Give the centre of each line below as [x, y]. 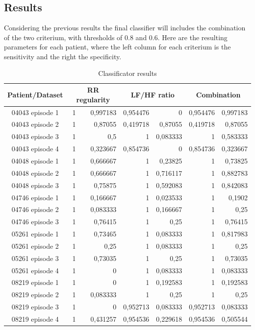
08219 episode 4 [35, 318]
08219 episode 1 [35, 282]
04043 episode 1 [35, 112]
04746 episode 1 [35, 197]
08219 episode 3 [35, 307]
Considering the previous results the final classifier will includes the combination [125, 28]
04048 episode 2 [35, 173]
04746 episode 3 [35, 222]
